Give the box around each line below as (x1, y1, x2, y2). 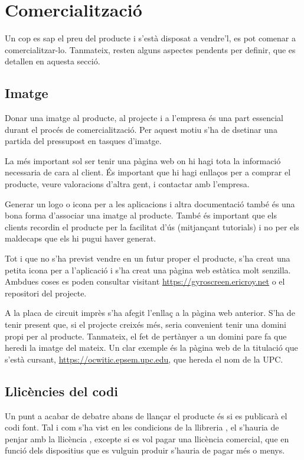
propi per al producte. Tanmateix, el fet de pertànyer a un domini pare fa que (5, 329, 287, 342)
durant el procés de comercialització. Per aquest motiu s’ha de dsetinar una (5, 123, 277, 135)
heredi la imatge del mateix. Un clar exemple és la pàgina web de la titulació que (5, 341, 298, 354)
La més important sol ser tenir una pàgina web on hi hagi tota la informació (5, 154, 281, 167)
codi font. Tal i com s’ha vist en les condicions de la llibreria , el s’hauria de (5, 421, 279, 433)
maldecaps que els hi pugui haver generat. (5, 232, 156, 244)
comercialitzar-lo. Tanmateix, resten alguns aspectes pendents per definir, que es (5, 43, 296, 56)
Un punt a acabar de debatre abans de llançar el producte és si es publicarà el (5, 409, 287, 422)
